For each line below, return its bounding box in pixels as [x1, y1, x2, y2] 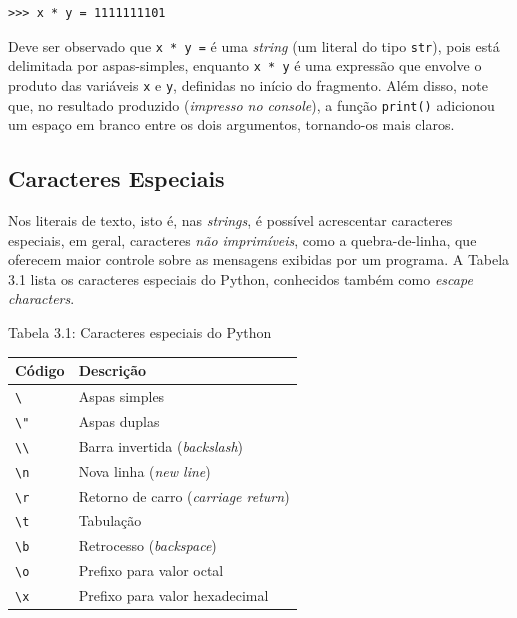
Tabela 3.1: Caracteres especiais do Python [8, 321, 272, 342]
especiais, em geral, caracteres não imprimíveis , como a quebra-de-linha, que [8, 229, 477, 250]
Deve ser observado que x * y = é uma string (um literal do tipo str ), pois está [8, 35, 500, 56]
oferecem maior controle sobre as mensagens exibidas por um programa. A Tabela [8, 249, 510, 270]
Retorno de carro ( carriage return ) [78, 485, 290, 506]
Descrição [78, 360, 147, 381]
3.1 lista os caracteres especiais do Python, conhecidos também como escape [8, 268, 473, 289]
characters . [8, 288, 75, 309]
